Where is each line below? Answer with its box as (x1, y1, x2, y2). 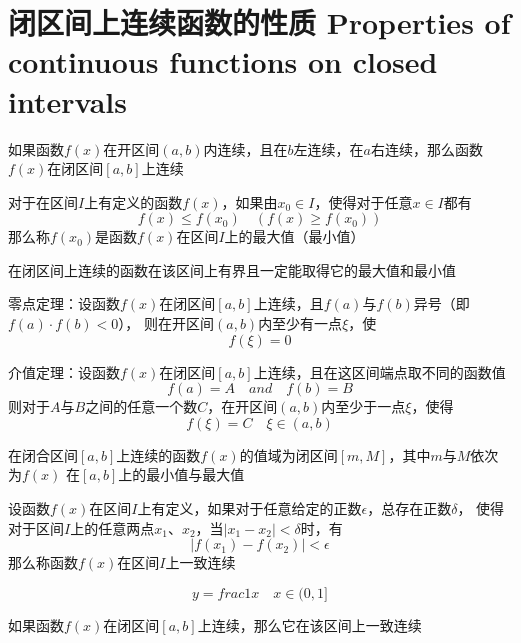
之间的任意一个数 (85, 396, 198, 417)
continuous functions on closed (8, 41, 438, 82)
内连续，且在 (203, 138, 288, 159)
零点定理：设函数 (8, 293, 120, 314)
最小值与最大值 (146, 464, 245, 485)
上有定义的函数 (84, 191, 183, 212)
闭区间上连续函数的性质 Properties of (8, 2, 511, 43)
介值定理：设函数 (8, 361, 120, 382)
